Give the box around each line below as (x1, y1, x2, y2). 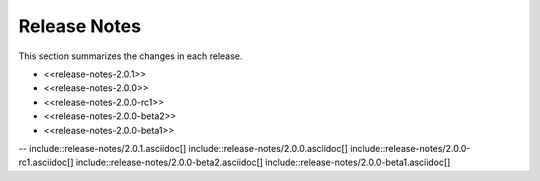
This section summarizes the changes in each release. (18, 50, 243, 62)
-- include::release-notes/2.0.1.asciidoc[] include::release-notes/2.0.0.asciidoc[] (18, 142, 349, 154)
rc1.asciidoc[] (18, 156, 74, 169)
